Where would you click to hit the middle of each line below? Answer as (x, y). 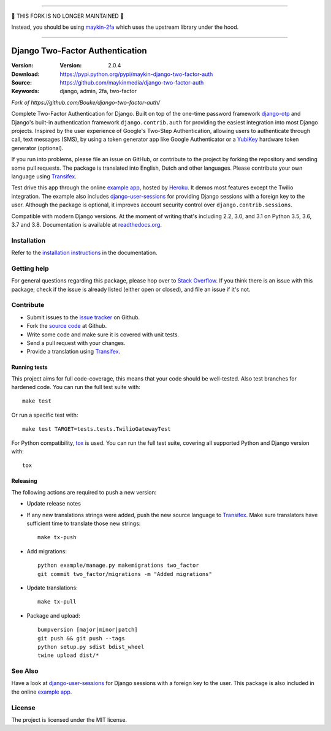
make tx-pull (57, 602)
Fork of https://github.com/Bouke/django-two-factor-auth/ (86, 102)
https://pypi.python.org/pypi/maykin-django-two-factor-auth (136, 74)
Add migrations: (47, 551)
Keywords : (25, 91)
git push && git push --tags (81, 638)
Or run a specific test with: (45, 415)
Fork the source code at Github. (67, 326)
